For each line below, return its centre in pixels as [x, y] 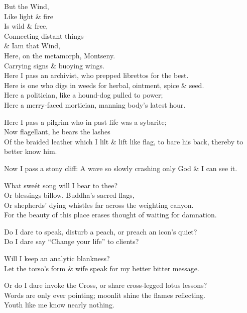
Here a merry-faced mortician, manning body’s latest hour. [95, 104]
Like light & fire [29, 16]
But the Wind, [27, 6]
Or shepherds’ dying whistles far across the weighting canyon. [99, 205]
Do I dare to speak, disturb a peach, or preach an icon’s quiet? [101, 231]
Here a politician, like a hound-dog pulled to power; [84, 95]
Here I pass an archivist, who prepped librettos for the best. [96, 75]
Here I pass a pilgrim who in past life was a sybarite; [85, 122]
